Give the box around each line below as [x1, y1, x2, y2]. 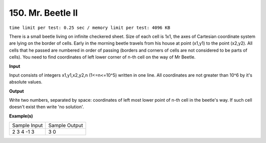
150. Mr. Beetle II [9, 7, 78, 18]
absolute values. [9, 79, 43, 85]
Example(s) [9, 113, 33, 119]
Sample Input [12, 122, 43, 129]
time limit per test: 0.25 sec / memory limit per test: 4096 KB [9, 25, 170, 30]
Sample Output [48, 122, 83, 129]
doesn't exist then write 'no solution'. [9, 104, 84, 110]
